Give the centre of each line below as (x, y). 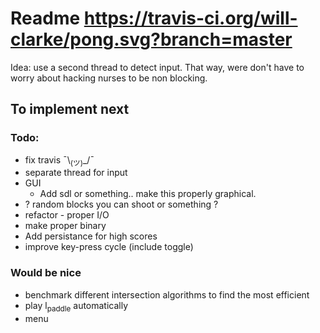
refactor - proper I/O (67, 215)
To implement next (70, 109)
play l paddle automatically (76, 306)
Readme (45, 18)
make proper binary (65, 226)
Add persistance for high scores (91, 236)
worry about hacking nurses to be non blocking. (109, 78)
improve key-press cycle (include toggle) (109, 247)
